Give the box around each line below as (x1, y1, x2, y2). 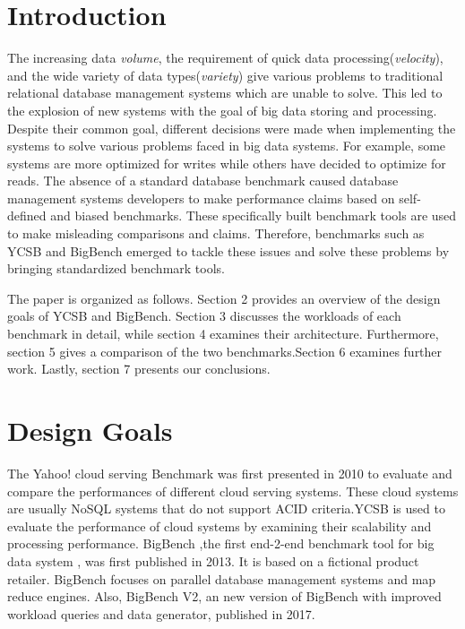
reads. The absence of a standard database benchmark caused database (7, 171, 399, 190)
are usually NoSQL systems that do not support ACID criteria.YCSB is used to (7, 499, 445, 518)
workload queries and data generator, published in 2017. (7, 604, 315, 623)
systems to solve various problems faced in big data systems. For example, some (7, 136, 446, 155)
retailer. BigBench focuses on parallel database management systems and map (7, 569, 436, 588)
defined (7, 206, 47, 225)
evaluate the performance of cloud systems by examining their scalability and (7, 516, 432, 535)
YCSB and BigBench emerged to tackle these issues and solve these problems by (7, 241, 450, 260)
